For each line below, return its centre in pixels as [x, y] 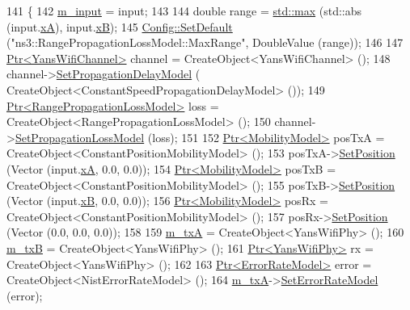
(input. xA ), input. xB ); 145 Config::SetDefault [120, 26]
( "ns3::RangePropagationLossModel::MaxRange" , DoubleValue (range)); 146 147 [205, 42]
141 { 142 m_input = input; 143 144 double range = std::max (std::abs [184, 10]
